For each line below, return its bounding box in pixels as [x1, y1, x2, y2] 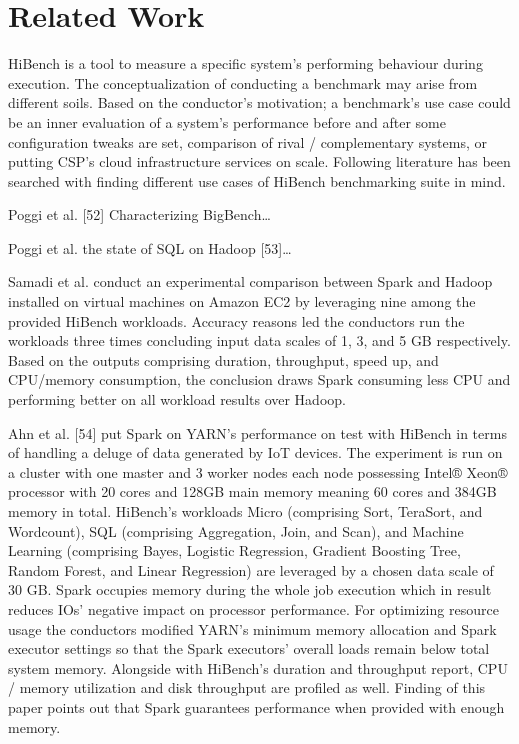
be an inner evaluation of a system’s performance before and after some [8, 111, 446, 132]
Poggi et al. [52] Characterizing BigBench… [8, 204, 271, 225]
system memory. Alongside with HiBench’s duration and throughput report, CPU [8, 657, 508, 678]
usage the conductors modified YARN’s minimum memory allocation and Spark [8, 618, 497, 639]
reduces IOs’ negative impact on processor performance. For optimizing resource [8, 598, 499, 619]
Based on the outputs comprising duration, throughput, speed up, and [8, 349, 439, 370]
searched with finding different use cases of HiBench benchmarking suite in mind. [8, 170, 506, 191]
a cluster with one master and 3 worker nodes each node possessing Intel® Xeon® [8, 461, 508, 482]
